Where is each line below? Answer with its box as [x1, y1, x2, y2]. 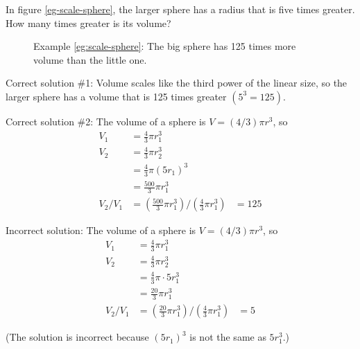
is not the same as [189, 330, 266, 344]
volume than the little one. [33, 52, 147, 66]
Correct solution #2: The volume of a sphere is [6, 114, 206, 128]
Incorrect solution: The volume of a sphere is [6, 223, 196, 238]
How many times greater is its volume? [6, 15, 171, 30]
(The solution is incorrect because [6, 330, 149, 344]
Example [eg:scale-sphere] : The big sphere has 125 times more [33, 39, 296, 53]
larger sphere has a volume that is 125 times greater [6, 89, 227, 103]
